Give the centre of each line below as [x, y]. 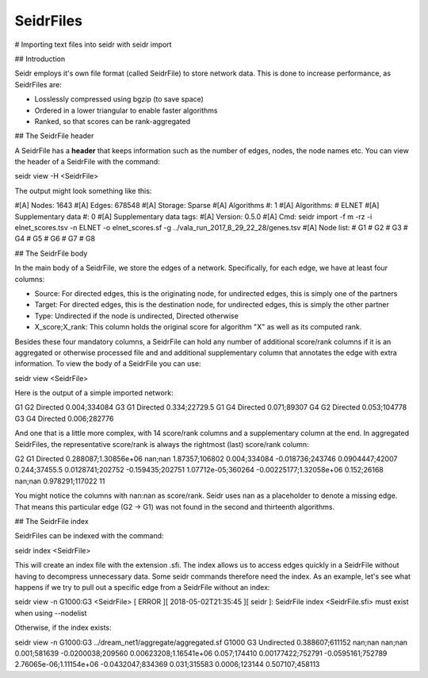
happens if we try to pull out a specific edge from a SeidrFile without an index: [142, 587]
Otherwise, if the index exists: [63, 628]
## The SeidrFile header [54, 136]
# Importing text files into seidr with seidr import [93, 44]
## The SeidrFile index [52, 521]
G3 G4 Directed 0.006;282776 [64, 418]
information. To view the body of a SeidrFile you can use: [108, 364]
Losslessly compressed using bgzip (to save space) [119, 99]
